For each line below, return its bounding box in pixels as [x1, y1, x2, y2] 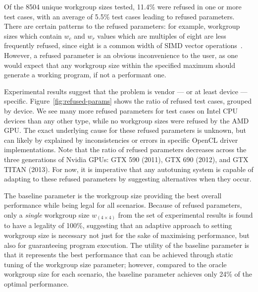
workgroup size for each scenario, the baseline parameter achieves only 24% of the [4, 269, 252, 279]
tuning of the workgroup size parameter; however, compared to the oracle [4, 259, 227, 269]
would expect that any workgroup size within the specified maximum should [4, 59, 235, 70]
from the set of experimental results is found [118, 209, 253, 220]
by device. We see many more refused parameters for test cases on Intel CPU [4, 105, 238, 116]
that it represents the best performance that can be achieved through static [4, 249, 233, 260]
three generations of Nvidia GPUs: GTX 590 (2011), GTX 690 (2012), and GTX [4, 154, 249, 164]
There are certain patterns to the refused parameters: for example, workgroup [4, 21, 240, 31]
